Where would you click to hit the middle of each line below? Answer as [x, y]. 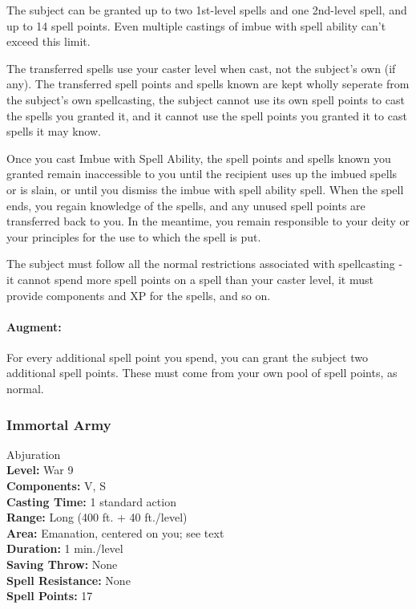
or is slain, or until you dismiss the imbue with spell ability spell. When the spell [205, 189]
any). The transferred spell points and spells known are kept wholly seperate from [208, 84]
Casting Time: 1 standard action [91, 501]
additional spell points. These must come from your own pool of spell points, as [202, 373]
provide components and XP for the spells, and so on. [139, 295]
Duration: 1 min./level [65, 548]
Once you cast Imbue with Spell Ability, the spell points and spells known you [199, 158]
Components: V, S [56, 486]
